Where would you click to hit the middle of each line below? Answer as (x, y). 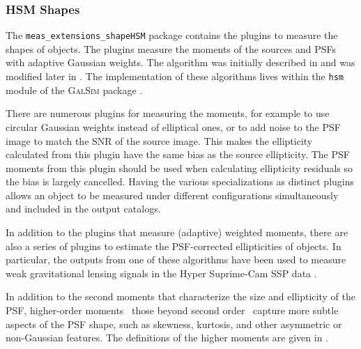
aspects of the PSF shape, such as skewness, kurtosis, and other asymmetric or (174, 324)
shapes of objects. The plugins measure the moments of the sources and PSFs (171, 48)
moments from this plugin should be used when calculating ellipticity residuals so (179, 168)
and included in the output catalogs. (83, 209)
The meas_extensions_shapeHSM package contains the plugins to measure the (172, 35)
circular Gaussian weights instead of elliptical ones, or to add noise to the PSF (173, 126)
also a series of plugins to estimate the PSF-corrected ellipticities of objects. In (174, 246)
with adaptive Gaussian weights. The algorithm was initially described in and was (180, 62)
